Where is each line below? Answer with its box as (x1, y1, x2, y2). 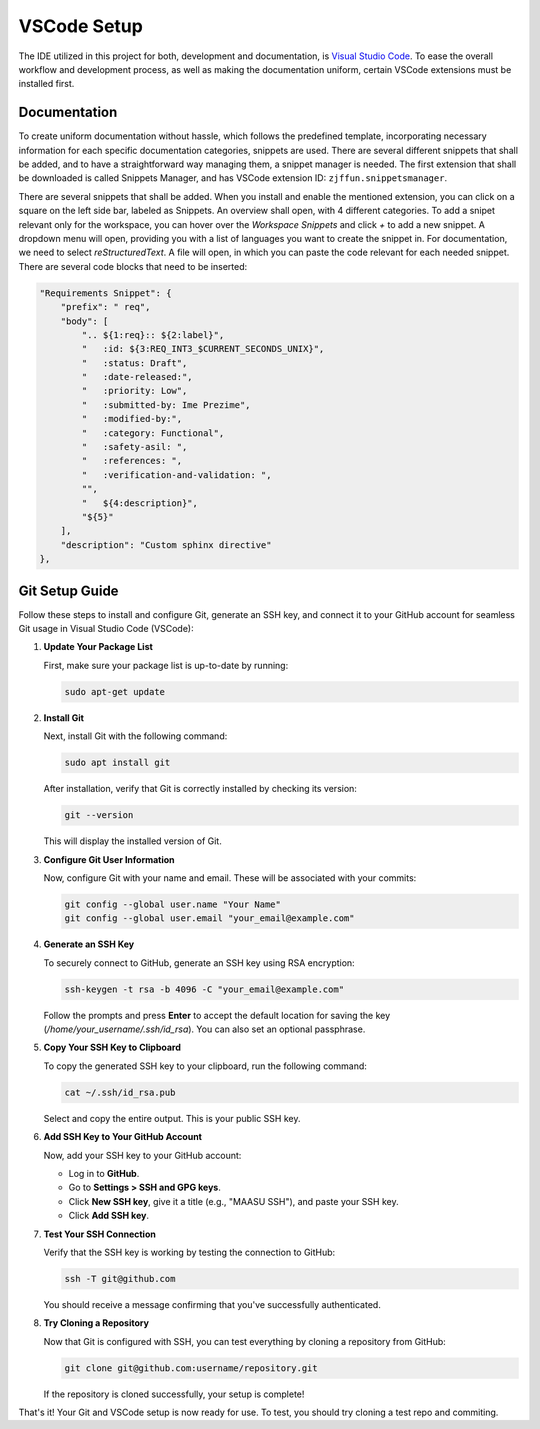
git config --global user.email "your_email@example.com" (64, 913, 355, 924)
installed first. (18, 78, 75, 90)
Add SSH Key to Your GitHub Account (43, 1131, 202, 1143)
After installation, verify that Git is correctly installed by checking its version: (43, 783, 357, 795)
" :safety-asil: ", (81, 441, 188, 453)
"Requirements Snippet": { (39, 287, 172, 299)
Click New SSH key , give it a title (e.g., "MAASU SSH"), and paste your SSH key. (68, 1195, 399, 1207)
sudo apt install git (64, 757, 171, 769)
